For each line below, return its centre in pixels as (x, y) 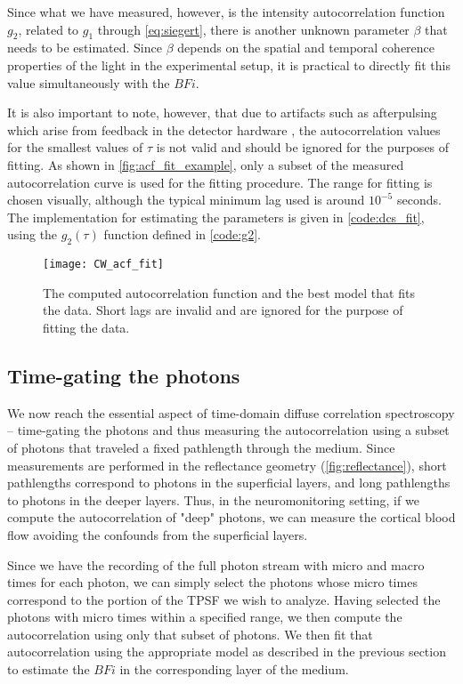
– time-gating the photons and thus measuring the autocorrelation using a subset (228, 430)
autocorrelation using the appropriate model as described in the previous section (227, 652)
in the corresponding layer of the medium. (234, 669)
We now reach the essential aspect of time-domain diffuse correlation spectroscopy (231, 412)
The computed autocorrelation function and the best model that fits (229, 292)
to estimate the (49, 669)
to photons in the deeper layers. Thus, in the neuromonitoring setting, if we (213, 499)
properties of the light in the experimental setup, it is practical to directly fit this (229, 64)
